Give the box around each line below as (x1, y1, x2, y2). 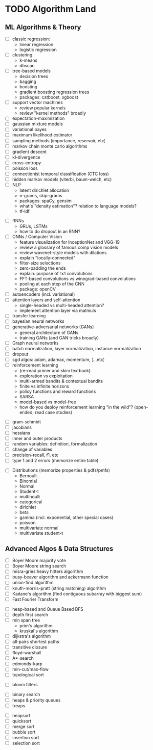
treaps (12, 702, 25, 708)
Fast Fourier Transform (12, 596, 59, 602)
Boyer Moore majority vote (12, 558, 66, 564)
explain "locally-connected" (19, 255, 76, 261)
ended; (19, 409, 34, 415)
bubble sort (12, 729, 36, 735)
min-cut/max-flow (12, 666, 49, 672)
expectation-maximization (12, 115, 65, 121)
